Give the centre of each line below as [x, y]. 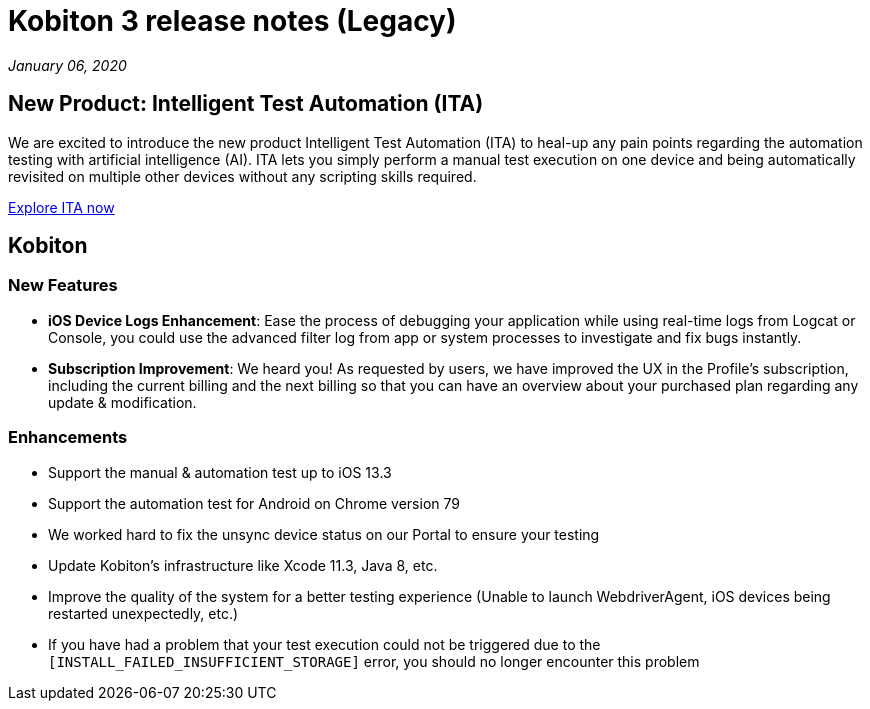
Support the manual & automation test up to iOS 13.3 [220, 472]
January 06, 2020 [67, 65]
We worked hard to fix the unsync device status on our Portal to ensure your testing [324, 534]
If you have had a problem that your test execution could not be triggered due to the [324, 644]
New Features [63, 285]
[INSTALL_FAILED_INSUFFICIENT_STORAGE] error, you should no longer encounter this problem [374, 661]
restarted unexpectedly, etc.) [143, 613]
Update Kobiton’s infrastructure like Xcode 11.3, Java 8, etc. [243, 565]
